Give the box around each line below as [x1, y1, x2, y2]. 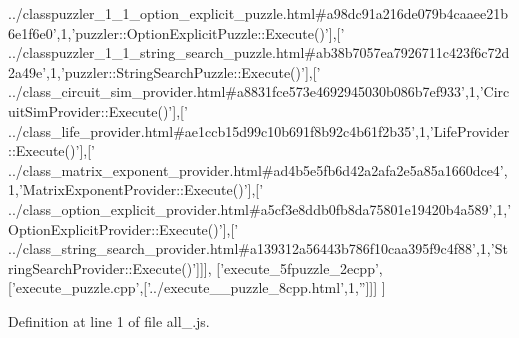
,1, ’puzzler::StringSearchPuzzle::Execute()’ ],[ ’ [46, 61, 321, 82]
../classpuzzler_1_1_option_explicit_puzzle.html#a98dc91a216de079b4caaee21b [8, 3, 508, 23]
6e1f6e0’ [8, 22, 57, 43]
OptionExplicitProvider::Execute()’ [8, 218, 223, 239]
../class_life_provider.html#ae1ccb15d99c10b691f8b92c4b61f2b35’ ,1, [8, 120, 430, 141]
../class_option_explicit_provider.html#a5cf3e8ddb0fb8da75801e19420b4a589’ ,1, [8, 198, 508, 219]
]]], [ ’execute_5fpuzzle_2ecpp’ [196, 257, 379, 278]
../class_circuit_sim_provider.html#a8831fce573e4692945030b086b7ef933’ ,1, [8, 81, 480, 102]
